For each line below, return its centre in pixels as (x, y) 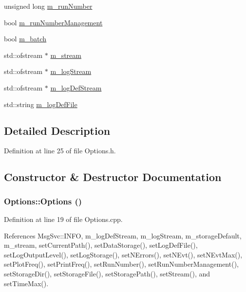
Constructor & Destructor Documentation (113, 177)
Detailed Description (57, 130)
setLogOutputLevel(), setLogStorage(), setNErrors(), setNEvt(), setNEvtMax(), (123, 254)
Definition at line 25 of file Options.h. (60, 151)
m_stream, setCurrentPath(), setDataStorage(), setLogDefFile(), (101, 245)
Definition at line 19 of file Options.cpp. (63, 219)
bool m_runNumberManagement (53, 22)
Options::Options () (43, 201)
